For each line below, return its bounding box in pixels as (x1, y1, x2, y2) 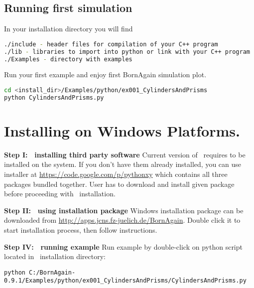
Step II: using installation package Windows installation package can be (4, 205, 244, 215)
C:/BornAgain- (29, 269, 76, 276)
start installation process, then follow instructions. (4, 225, 157, 235)
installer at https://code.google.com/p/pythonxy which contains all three (4, 169, 228, 179)
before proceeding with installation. (4, 188, 116, 199)
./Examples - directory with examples (4, 55, 132, 63)
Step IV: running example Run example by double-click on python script (4, 241, 243, 252)
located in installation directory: (4, 251, 106, 262)
